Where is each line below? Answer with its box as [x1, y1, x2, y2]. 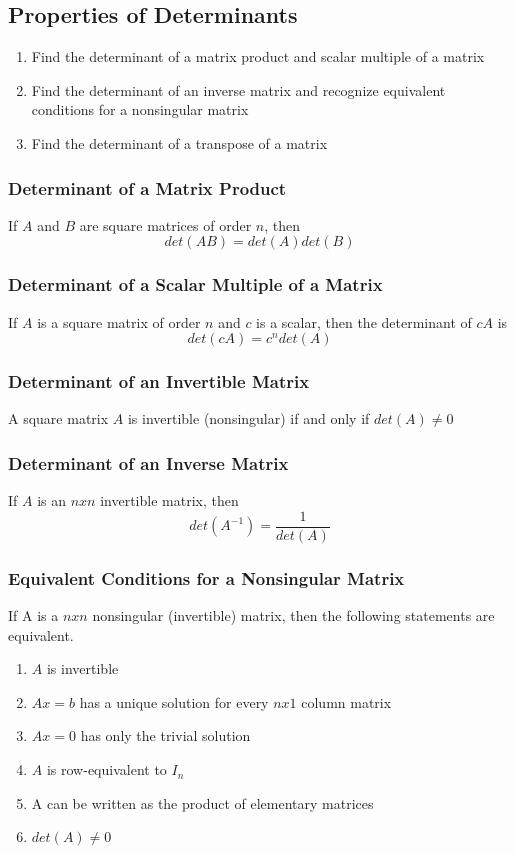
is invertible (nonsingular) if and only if [127, 408, 370, 429]
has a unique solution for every [79, 691, 269, 712]
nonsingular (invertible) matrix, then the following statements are [92, 605, 495, 626]
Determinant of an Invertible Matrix [8, 369, 310, 394]
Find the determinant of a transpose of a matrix [31, 132, 328, 153]
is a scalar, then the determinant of [256, 311, 472, 332]
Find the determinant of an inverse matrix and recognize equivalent [31, 79, 446, 100]
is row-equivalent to [46, 759, 167, 780]
